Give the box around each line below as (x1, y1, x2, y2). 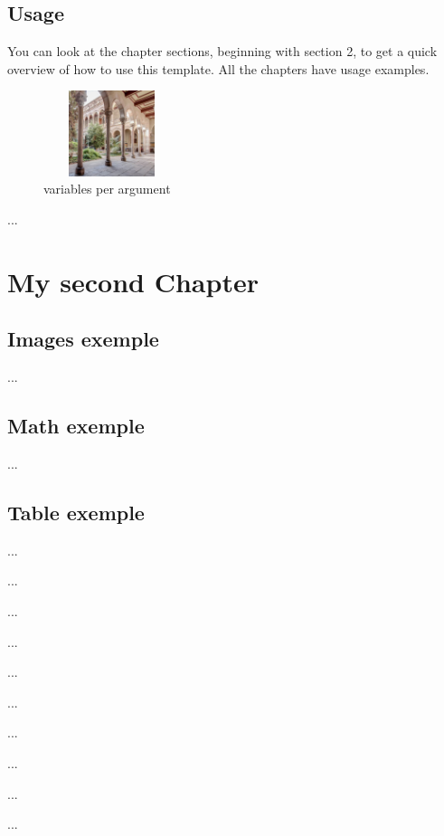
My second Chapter (7, 262, 259, 299)
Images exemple (7, 325, 159, 353)
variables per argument (43, 179, 171, 198)
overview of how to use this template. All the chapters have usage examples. (7, 59, 430, 78)
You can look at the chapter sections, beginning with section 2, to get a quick (7, 42, 438, 61)
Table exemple (7, 499, 145, 527)
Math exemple (7, 412, 145, 440)
